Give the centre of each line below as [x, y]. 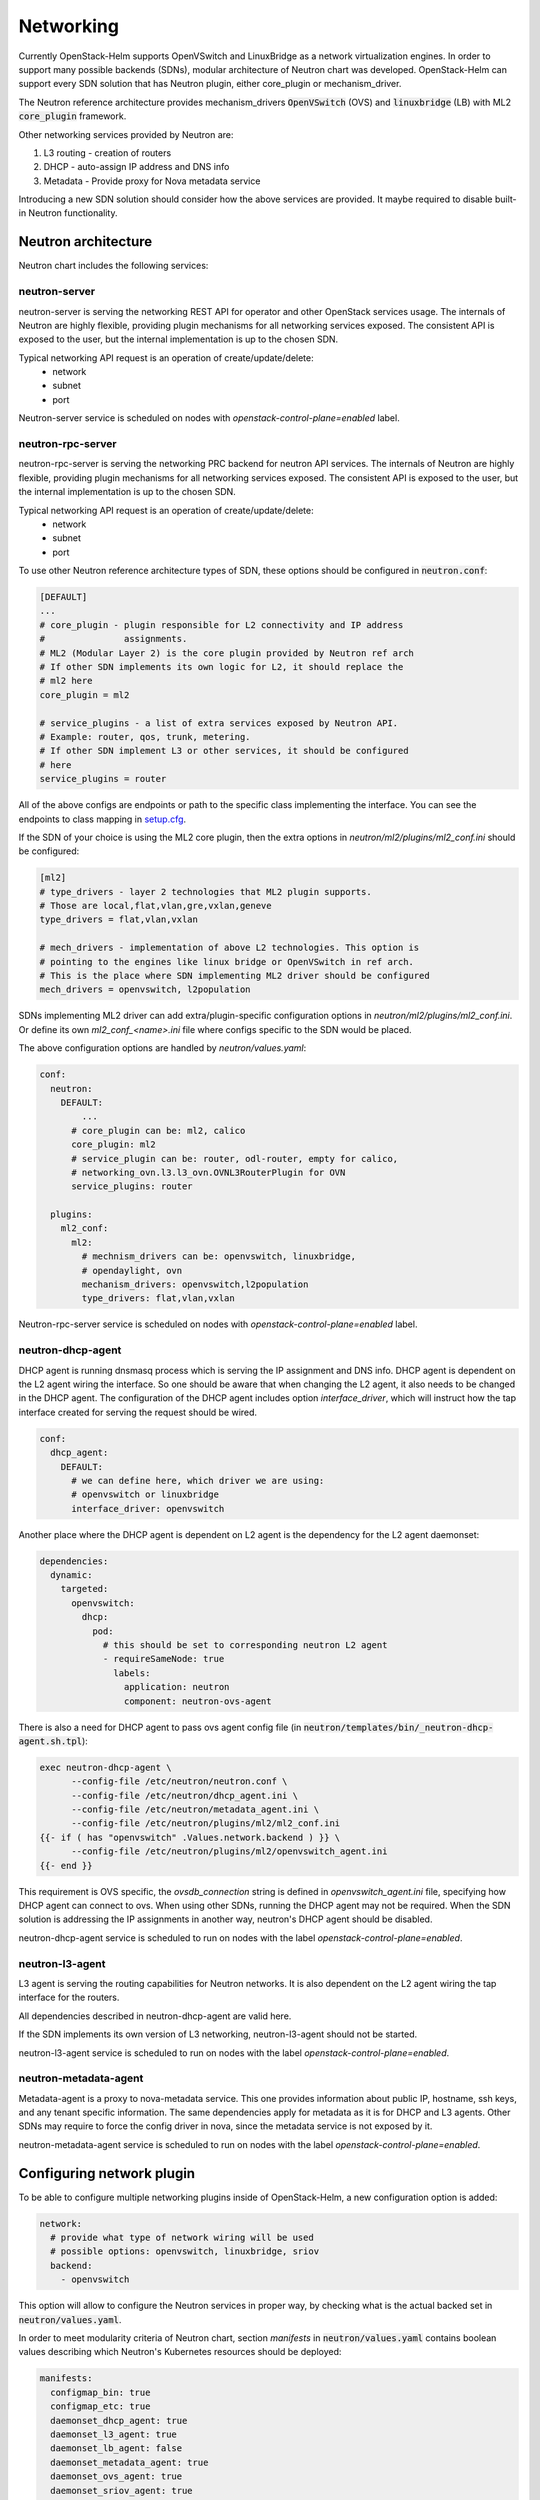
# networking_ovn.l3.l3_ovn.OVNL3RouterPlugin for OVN [208, 1172]
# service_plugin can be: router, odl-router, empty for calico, [235, 1158]
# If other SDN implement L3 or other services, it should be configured [224, 751]
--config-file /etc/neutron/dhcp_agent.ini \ [185, 1795]
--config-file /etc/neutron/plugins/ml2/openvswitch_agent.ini [229, 1851]
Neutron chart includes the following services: [113, 266]
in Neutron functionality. [68, 213]
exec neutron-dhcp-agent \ [105, 1767]
